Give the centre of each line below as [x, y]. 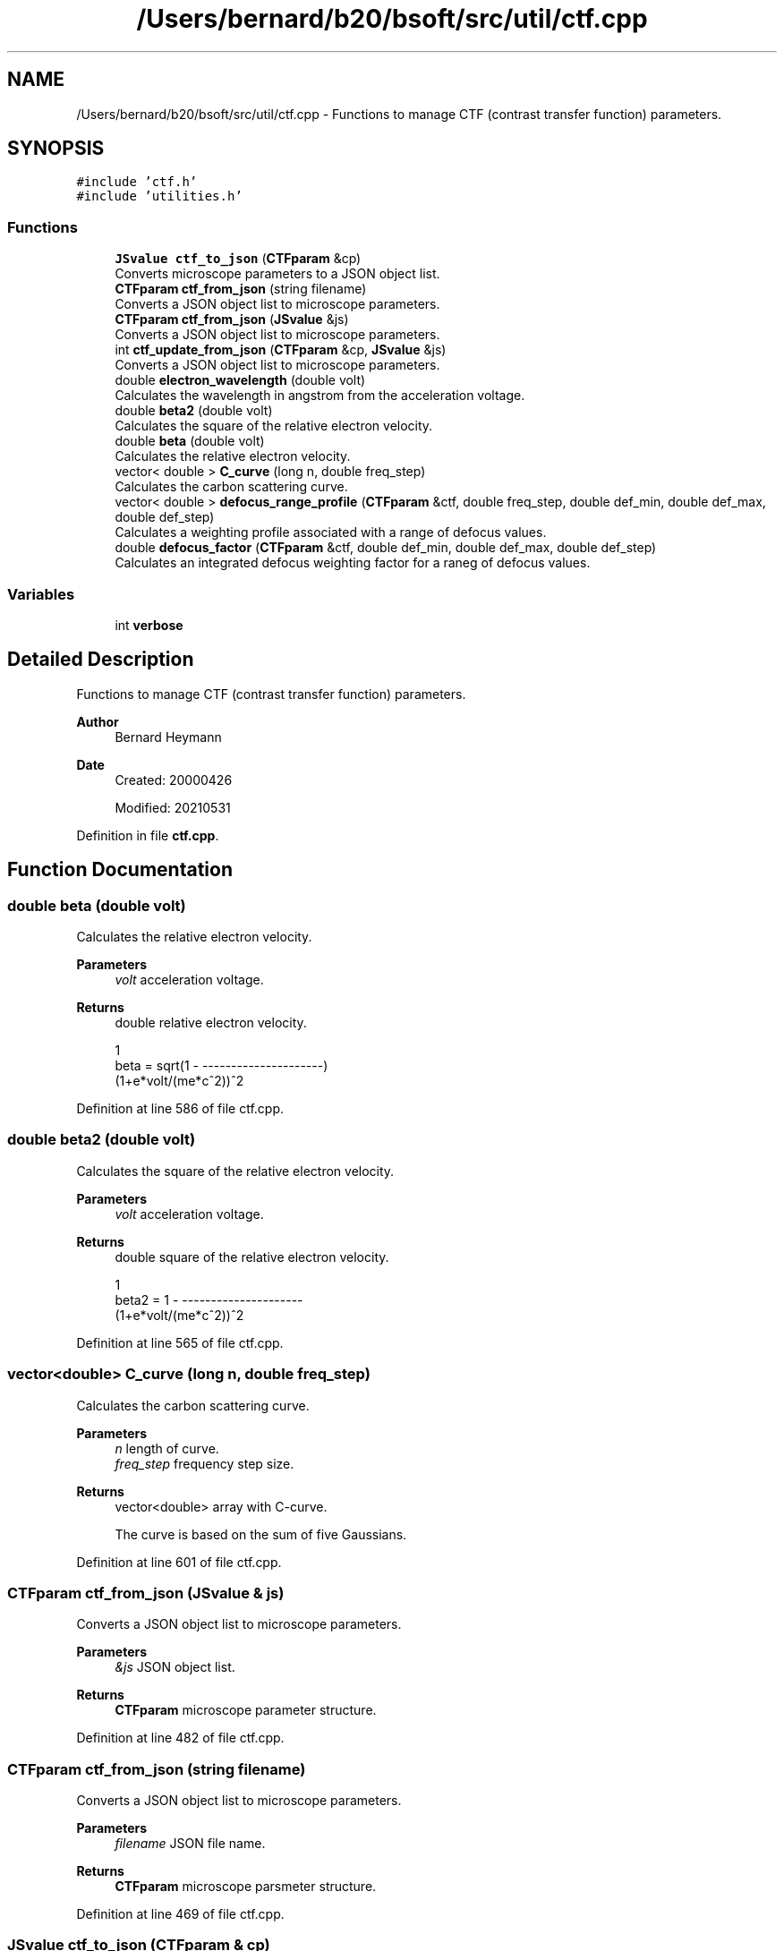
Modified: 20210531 [173, 807]
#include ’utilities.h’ [159, 196]
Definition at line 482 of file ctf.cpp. [180, 1738]
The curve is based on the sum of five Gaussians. [261, 1534]
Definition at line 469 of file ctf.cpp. [180, 1914]
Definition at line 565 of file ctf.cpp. [180, 1342]
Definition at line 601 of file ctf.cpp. [179, 1562]
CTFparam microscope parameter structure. [246, 1710]
